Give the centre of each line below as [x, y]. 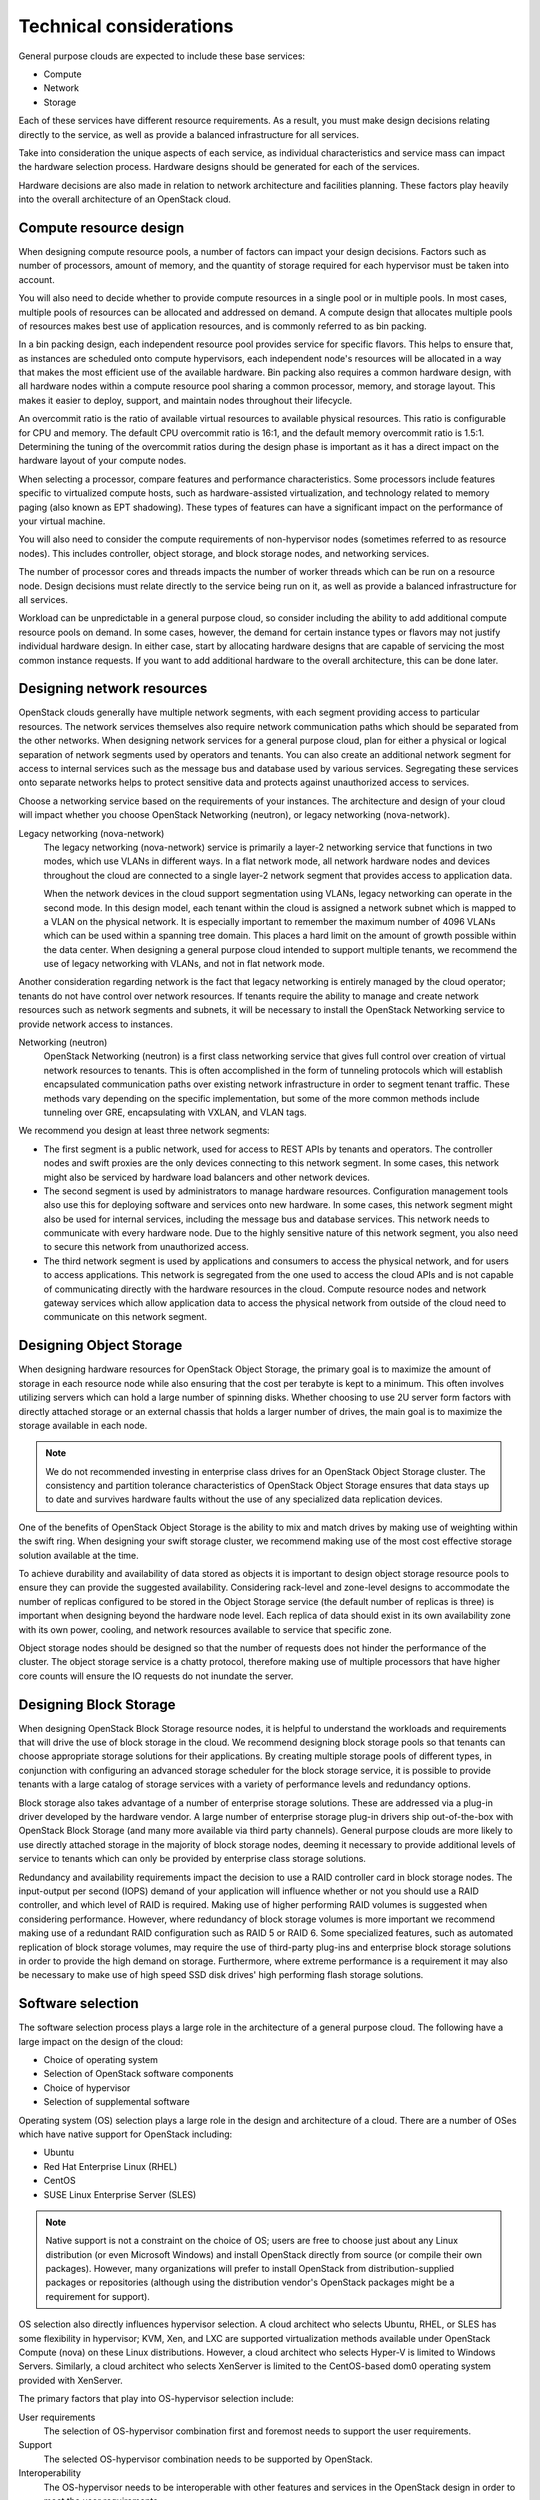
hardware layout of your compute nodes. [102, 461]
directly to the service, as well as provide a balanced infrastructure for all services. [189, 134]
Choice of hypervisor [87, 2087]
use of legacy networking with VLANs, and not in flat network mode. [184, 964]
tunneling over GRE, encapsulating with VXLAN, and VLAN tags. [175, 1112]
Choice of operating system [101, 2059]
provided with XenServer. [71, 2380]
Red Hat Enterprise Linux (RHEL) [110, 2166]
